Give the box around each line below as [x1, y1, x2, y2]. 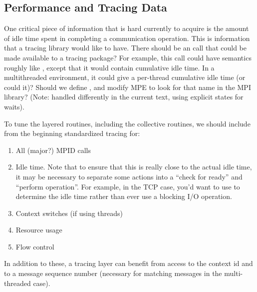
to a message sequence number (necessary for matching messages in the [4, 268, 222, 278]
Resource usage [15, 224, 62, 235]
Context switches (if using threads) [15, 207, 123, 218]
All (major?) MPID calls [15, 144, 91, 155]
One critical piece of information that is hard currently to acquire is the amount [4, 23, 249, 33]
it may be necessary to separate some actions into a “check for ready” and [15, 171, 243, 181]
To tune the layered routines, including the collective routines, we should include [4, 118, 251, 128]
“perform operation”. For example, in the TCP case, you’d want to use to [15, 181, 240, 191]
